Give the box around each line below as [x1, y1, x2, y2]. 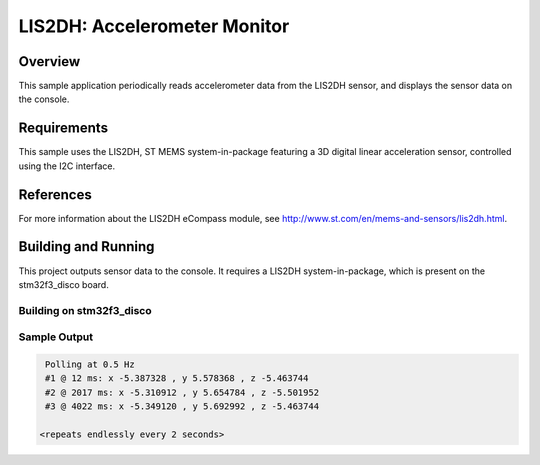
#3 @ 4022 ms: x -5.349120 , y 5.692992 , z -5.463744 [45, 401, 320, 412]
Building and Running [18, 238, 155, 255]
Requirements [18, 120, 109, 137]
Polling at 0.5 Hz [45, 359, 135, 370]
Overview [18, 53, 81, 70]
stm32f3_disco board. [18, 278, 109, 290]
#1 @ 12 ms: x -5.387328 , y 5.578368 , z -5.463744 [45, 373, 309, 384]
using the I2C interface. [18, 160, 116, 172]
